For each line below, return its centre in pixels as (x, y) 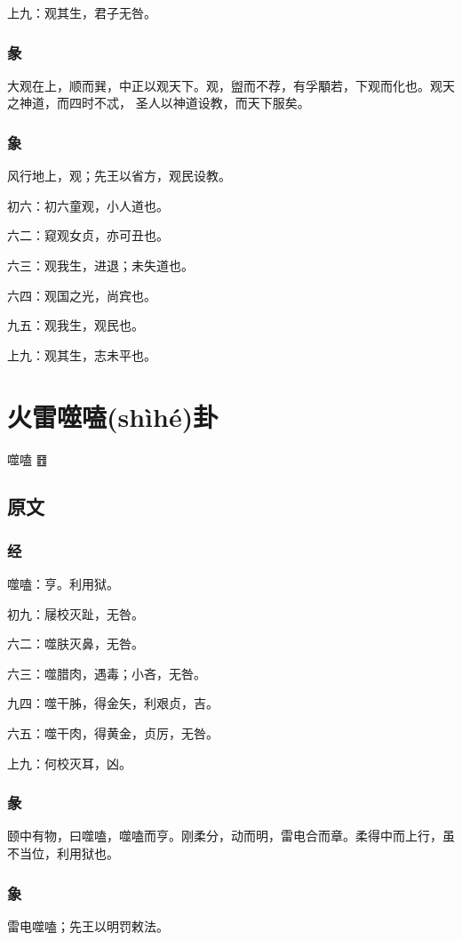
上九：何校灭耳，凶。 (69, 763)
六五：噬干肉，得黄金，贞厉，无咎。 (113, 733)
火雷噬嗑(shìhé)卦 (113, 416)
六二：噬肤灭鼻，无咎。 (76, 643)
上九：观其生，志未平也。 (82, 354)
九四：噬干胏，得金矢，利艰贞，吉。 (113, 703)
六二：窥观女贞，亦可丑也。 (88, 235)
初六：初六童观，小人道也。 (88, 205)
